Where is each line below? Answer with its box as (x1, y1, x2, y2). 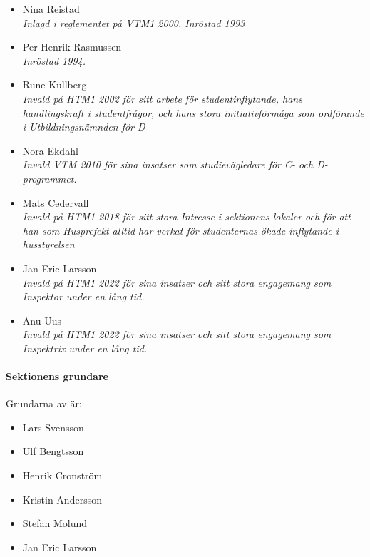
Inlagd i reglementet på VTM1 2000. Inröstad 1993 (22, 15, 245, 30)
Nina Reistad (22, 1, 80, 16)
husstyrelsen (22, 237, 75, 252)
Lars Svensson (22, 419, 84, 434)
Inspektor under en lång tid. (22, 289, 145, 304)
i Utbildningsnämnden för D (22, 119, 145, 134)
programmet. (22, 170, 77, 185)
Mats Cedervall (22, 195, 89, 210)
